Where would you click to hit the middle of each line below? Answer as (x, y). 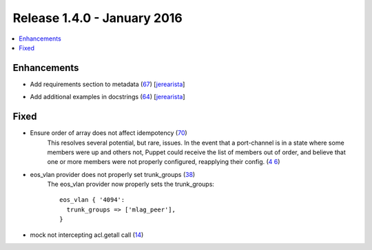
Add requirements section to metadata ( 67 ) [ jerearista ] (107, 84)
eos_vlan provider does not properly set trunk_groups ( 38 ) (113, 174)
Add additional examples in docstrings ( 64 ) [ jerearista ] (107, 97)
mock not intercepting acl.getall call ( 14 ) (87, 235)
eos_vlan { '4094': (92, 200)
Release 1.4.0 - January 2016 (97, 18)
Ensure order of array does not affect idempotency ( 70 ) (108, 133)
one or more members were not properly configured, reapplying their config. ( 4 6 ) (164, 162)
